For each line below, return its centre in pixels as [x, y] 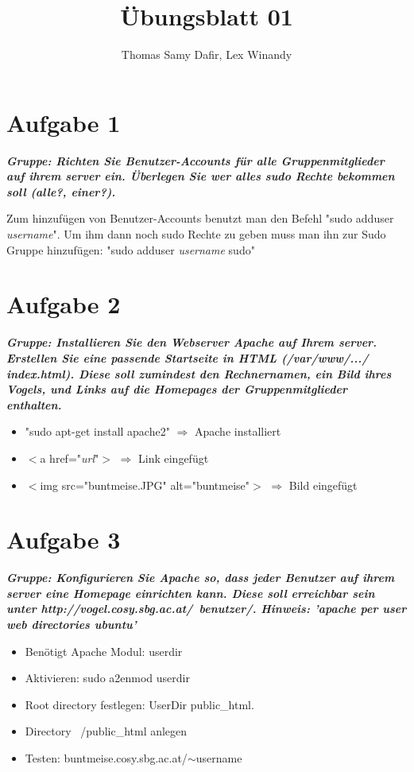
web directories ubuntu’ [72, 624]
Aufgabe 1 [64, 122]
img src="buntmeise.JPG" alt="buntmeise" [145, 485]
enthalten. [34, 404]
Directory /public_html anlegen [106, 731]
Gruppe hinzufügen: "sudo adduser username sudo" [131, 249]
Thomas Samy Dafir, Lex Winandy [207, 54]
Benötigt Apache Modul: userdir [104, 651]
